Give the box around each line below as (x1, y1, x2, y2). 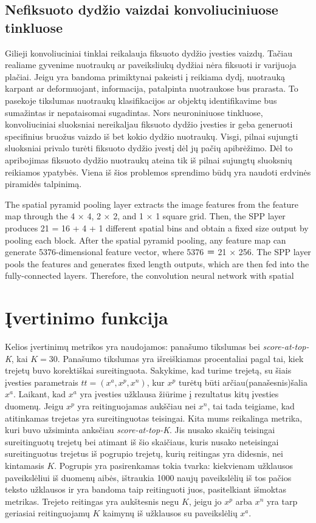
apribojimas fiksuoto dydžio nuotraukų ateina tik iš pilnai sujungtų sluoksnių (5, 153, 292, 166)
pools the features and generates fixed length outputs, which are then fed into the (5, 257, 309, 270)
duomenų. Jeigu (5, 399, 64, 412)
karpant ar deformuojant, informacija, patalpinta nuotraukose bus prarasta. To (5, 82, 298, 95)
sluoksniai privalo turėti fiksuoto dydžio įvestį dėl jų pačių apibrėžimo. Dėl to (5, 142, 293, 154)
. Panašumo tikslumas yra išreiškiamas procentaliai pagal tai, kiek (57, 352, 304, 364)
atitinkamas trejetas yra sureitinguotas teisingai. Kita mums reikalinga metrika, (5, 411, 303, 424)
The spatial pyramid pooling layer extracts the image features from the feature (5, 197, 299, 210)
